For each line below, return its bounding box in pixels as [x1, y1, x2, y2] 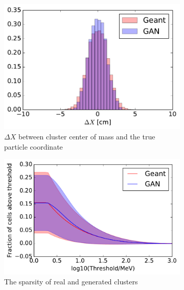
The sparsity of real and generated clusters [4, 276, 138, 287]
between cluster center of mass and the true [18, 131, 155, 141]
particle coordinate [4, 141, 63, 152]
